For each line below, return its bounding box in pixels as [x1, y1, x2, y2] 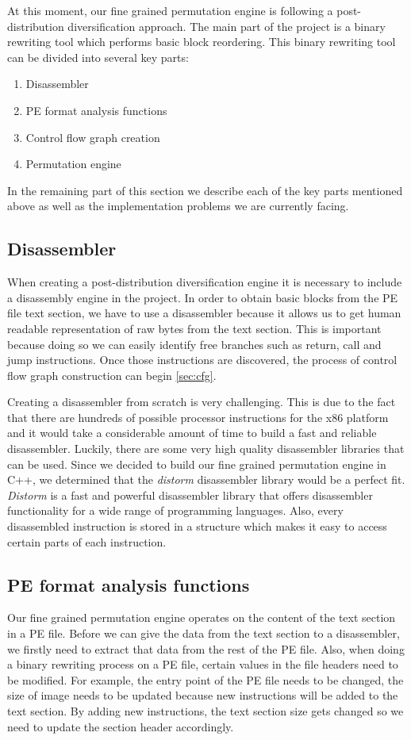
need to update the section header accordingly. [7, 718, 234, 734]
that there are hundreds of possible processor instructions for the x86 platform [7, 408, 389, 425]
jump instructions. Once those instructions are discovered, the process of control [7, 351, 398, 368]
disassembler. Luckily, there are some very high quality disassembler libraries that [7, 440, 405, 457]
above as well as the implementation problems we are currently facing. [7, 197, 349, 214]
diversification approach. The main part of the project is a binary [67, 17, 386, 34]
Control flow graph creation [25, 128, 160, 145]
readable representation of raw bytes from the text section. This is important [7, 320, 382, 336]
